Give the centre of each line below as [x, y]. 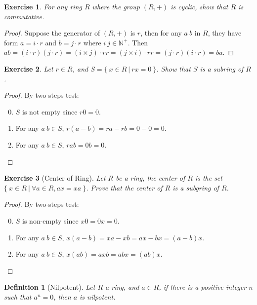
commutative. [24, 16]
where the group [116, 6]
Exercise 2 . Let [29, 68]
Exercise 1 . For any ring [43, 6]
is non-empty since [50, 220]
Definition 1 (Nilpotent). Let [50, 287]
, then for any [161, 33]
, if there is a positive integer [203, 287]
